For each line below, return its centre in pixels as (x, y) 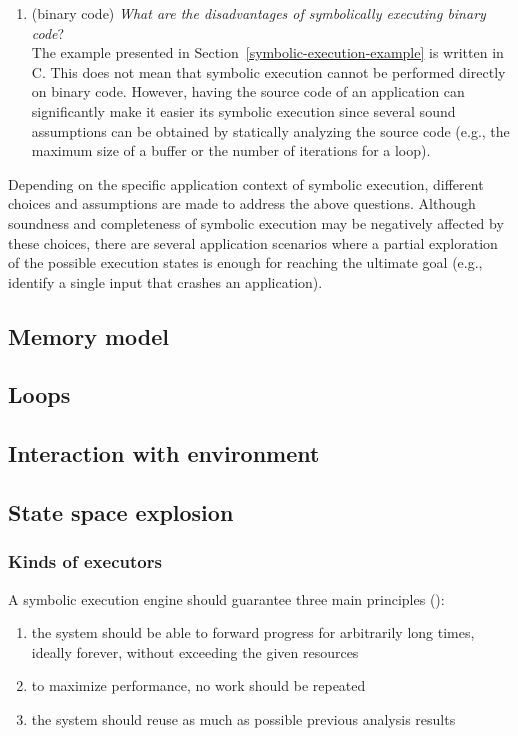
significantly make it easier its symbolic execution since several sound (243, 110)
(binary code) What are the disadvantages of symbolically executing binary (258, 13)
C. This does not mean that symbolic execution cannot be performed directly (268, 71)
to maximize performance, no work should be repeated (198, 685)
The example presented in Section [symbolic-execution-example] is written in (267, 52)
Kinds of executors (85, 561)
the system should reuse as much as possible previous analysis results (243, 719)
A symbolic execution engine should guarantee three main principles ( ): (226, 598)
